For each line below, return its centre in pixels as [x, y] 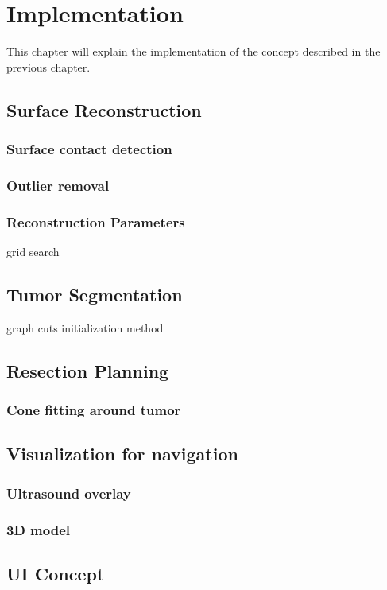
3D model [38, 529]
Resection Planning [88, 370]
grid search [33, 251]
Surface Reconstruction [104, 109]
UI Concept [56, 573]
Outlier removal [58, 185]
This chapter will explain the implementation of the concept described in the [193, 51]
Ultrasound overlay [69, 493]
